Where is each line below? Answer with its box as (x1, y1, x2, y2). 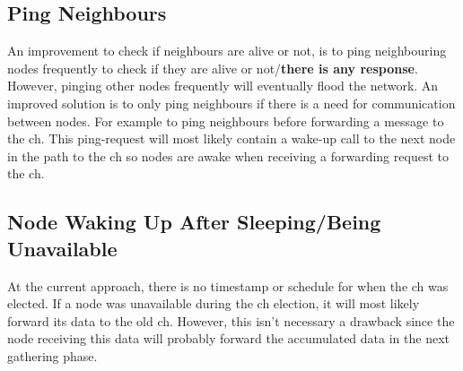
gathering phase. (7, 346, 98, 365)
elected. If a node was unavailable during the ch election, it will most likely (7, 294, 420, 313)
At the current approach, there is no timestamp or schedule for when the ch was (7, 276, 449, 295)
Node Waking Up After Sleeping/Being (7, 208, 381, 236)
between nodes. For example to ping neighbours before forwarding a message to (7, 111, 444, 130)
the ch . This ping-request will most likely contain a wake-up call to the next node (7, 129, 456, 148)
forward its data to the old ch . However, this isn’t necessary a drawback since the (7, 311, 455, 330)
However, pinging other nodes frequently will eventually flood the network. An (7, 76, 439, 95)
